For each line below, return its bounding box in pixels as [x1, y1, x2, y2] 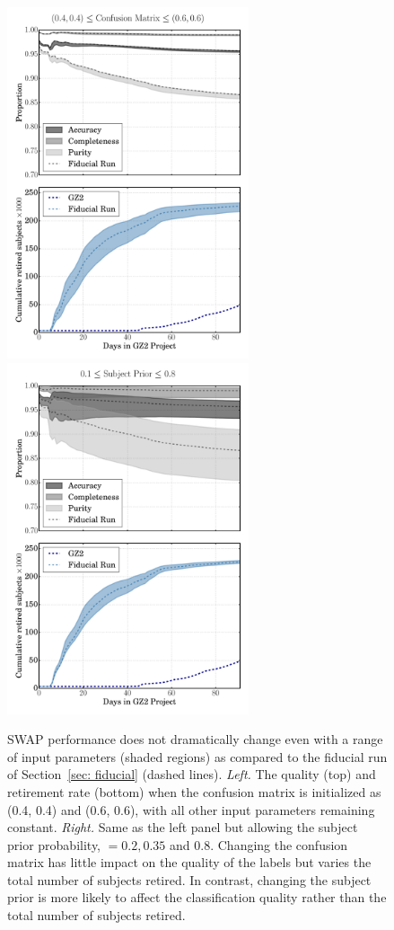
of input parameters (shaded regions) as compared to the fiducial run [7, 747, 388, 766]
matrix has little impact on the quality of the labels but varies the [7, 853, 372, 872]
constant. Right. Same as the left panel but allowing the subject [7, 818, 358, 837]
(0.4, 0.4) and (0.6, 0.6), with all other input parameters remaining [7, 800, 375, 819]
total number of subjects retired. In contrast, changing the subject [7, 870, 372, 889]
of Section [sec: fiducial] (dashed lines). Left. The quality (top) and [7, 765, 376, 784]
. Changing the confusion [210, 835, 348, 854]
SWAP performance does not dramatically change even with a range [7, 730, 383, 748]
